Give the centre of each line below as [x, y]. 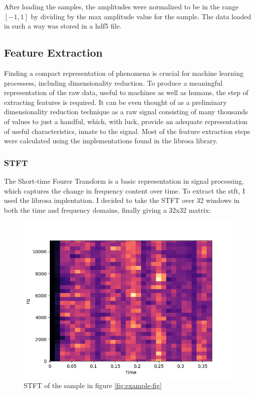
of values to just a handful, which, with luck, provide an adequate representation [126, 121]
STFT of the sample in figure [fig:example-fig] [93, 385]
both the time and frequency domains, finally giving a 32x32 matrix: [108, 210]
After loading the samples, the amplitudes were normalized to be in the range [121, 6]
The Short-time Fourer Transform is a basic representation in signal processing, [124, 181]
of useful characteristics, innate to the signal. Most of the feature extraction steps [127, 131]
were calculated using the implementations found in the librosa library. [111, 141]
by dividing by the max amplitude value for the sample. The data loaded [141, 16]
